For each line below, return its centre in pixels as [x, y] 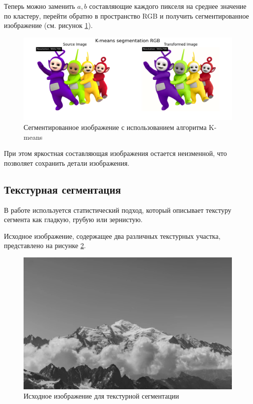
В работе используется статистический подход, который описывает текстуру [118, 210]
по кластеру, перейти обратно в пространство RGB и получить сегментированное [126, 15]
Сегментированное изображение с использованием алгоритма [115, 127]
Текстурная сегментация [63, 189]
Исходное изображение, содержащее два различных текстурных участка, [112, 236]
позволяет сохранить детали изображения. [67, 163]
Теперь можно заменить [40, 6]
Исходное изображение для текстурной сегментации [101, 396]
